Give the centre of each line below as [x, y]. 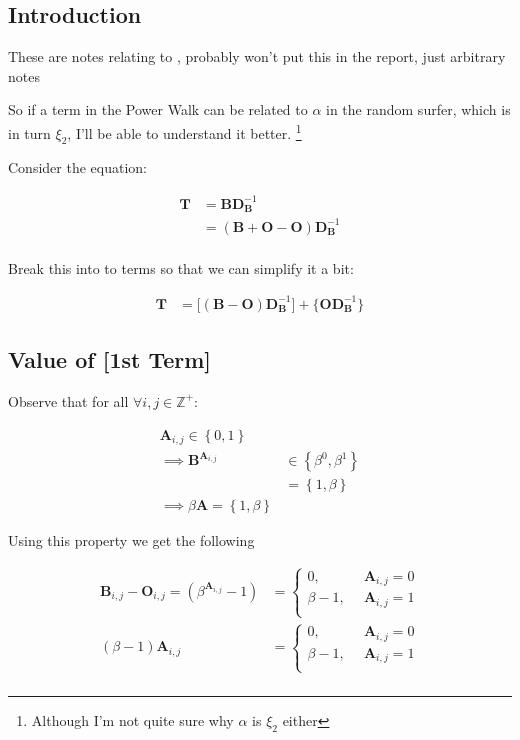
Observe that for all [68, 400]
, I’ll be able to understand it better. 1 [184, 131]
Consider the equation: [77, 167]
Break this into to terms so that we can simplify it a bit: [181, 267]
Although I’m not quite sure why [132, 719]
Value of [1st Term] [110, 359]
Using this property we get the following [131, 540]
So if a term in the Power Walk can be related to [158, 109]
